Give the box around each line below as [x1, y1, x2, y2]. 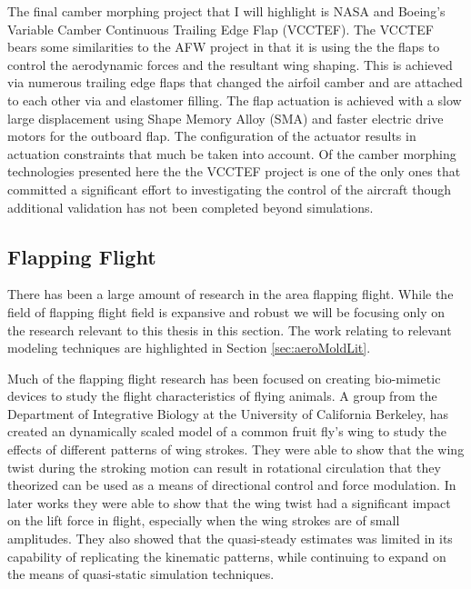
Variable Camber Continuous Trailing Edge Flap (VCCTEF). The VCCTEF [7, 19, 434, 38]
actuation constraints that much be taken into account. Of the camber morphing [7, 144, 456, 163]
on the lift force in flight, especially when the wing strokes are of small [7, 511, 400, 530]
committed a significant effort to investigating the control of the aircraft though [7, 179, 451, 198]
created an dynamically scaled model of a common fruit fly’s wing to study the [7, 422, 446, 441]
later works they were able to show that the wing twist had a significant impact [7, 493, 451, 512]
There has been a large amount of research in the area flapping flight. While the [7, 285, 454, 304]
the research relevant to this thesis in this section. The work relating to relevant [7, 320, 452, 339]
